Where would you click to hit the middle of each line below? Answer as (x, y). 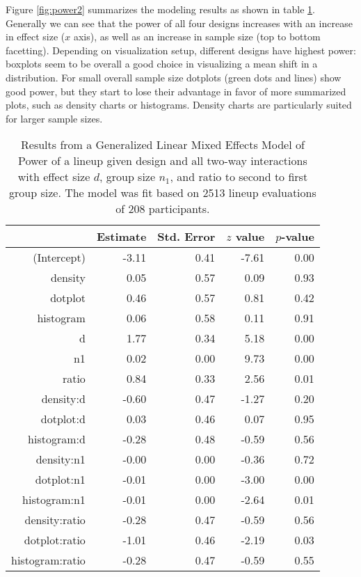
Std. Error (186, 237)
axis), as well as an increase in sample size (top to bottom (197, 37)
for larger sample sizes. (54, 118)
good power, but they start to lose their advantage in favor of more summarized (176, 91)
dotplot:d (63, 419)
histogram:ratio (48, 560)
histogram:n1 (54, 500)
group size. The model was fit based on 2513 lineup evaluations (163, 193)
